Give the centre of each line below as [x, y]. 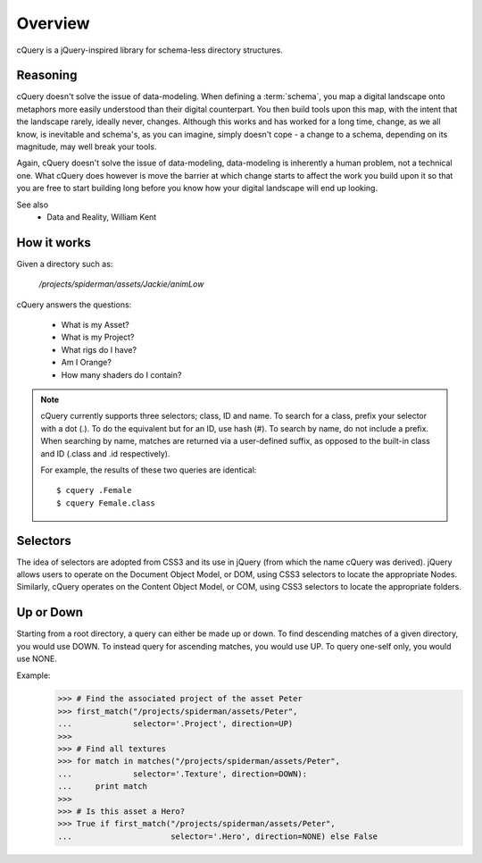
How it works [54, 243]
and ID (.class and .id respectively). [105, 453]
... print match [102, 787]
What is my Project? [98, 337]
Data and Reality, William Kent [102, 217]
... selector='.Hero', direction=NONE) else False [218, 836]
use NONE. [37, 659]
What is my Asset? [95, 325]
